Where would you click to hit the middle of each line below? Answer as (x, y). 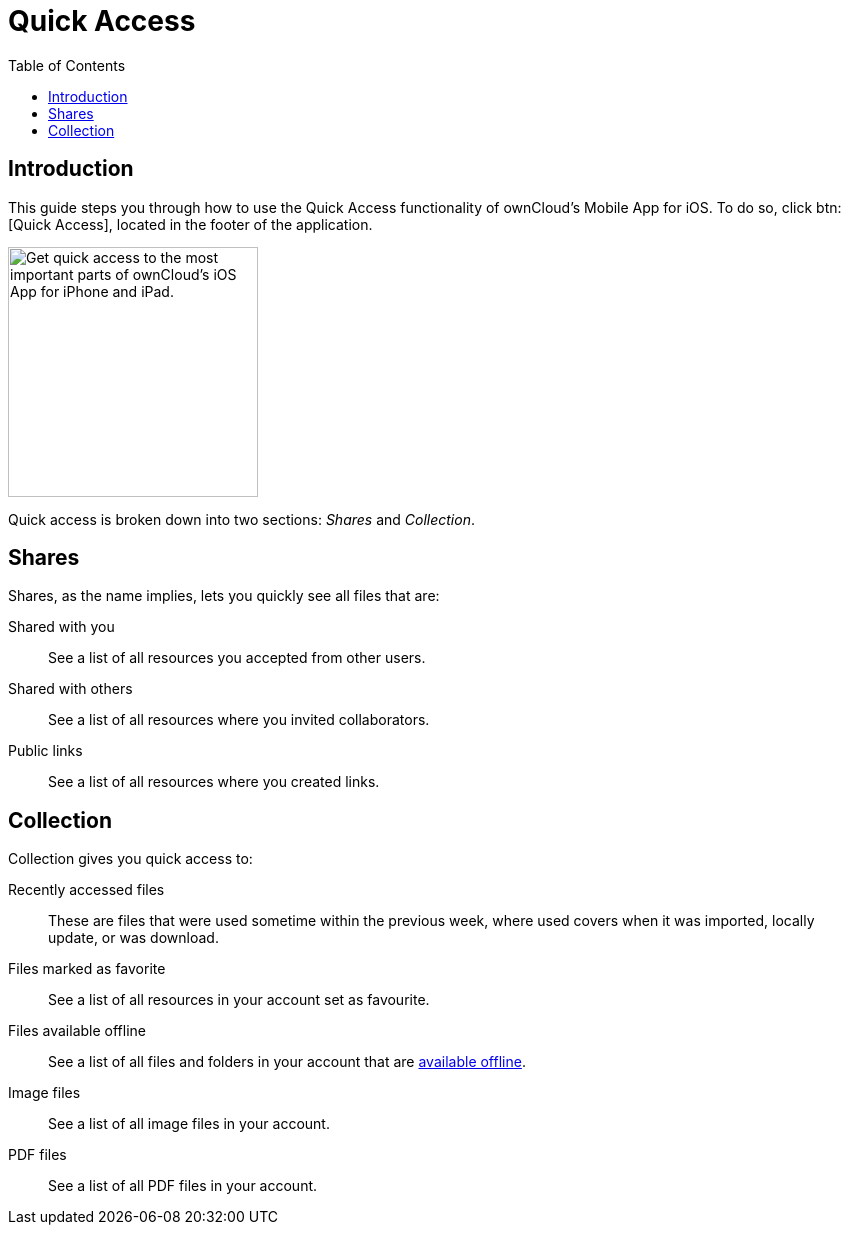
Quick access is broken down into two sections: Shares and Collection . (241, 519)
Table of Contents (67, 65)
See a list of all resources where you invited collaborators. (239, 720)
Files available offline (77, 1031)
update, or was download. (133, 938)
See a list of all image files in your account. (189, 1124)
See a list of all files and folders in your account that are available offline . (287, 1062)
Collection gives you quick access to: (130, 859)
